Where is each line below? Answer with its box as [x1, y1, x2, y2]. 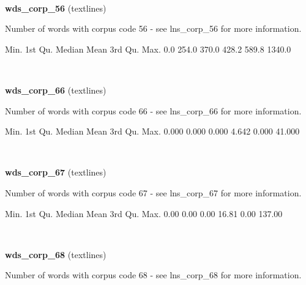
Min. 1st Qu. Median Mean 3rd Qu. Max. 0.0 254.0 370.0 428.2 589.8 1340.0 [5, 42, 291, 55]
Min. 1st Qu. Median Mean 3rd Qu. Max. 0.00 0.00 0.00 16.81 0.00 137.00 [5, 207, 283, 220]
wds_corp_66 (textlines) [5, 83, 106, 96]
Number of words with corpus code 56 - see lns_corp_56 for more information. [5, 22, 302, 35]
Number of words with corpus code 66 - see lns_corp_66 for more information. [5, 104, 302, 117]
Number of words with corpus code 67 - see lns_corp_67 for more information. [5, 186, 302, 199]
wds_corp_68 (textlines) [5, 248, 106, 261]
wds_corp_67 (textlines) [5, 166, 106, 179]
